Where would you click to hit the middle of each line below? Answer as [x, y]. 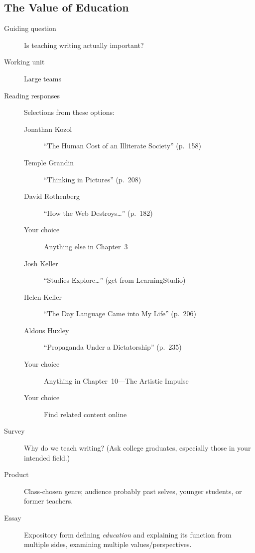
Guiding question [30, 28]
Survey [14, 431]
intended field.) [47, 457]
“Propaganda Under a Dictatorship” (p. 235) [113, 347]
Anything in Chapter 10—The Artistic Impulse [116, 380]
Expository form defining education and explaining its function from [128, 534]
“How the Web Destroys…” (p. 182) [98, 213]
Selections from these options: [69, 112]
